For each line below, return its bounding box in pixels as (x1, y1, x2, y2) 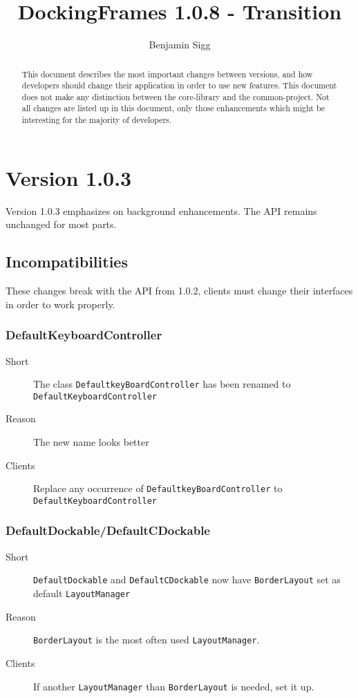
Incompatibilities (6, 251, 128, 272)
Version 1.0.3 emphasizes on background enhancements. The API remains (6, 203, 317, 218)
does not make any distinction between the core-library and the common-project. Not (21, 91, 330, 102)
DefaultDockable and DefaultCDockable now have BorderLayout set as (33, 572, 341, 587)
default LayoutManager (33, 586, 131, 600)
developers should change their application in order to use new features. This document (21, 79, 337, 91)
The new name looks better (33, 435, 149, 449)
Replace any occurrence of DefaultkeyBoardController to (33, 481, 283, 496)
